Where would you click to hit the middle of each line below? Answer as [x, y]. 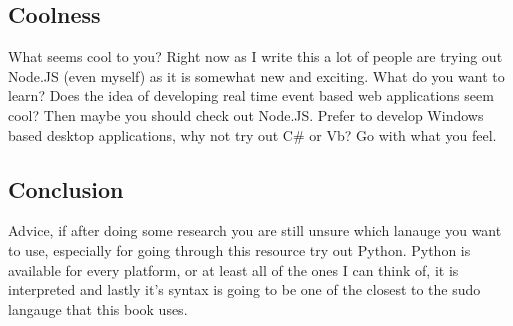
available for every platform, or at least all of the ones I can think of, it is [233, 269]
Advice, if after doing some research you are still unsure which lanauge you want [255, 230]
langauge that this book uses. [98, 308]
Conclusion [66, 188]
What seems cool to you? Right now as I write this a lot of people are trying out [255, 56]
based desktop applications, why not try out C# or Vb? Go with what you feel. [252, 134]
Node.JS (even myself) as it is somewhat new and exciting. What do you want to [256, 75]
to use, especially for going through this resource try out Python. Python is [239, 249]
